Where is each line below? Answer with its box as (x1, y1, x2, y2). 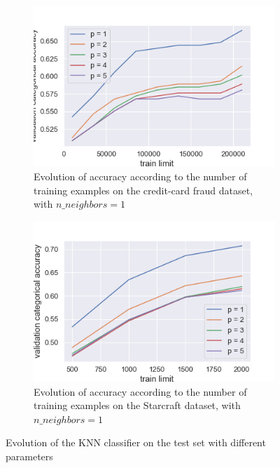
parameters (6, 449, 53, 463)
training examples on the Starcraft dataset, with (34, 398, 241, 413)
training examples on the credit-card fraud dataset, (34, 182, 253, 197)
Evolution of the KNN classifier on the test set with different (6, 435, 266, 450)
